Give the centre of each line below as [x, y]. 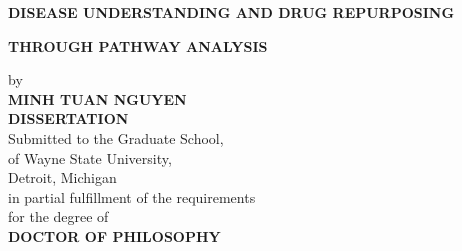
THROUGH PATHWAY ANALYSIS [138, 45]
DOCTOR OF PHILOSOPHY [114, 235]
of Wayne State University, [90, 157]
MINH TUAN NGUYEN [97, 98]
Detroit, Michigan [62, 177]
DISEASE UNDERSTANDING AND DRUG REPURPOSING [231, 12]
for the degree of [58, 216]
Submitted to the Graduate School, [116, 137]
